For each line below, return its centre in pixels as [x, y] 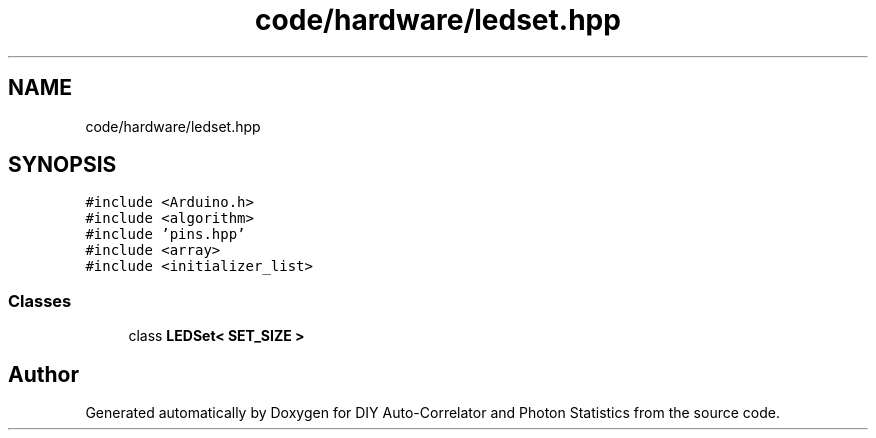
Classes [40, 300]
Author [43, 374]
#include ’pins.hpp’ [165, 234]
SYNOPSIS [62, 165]
